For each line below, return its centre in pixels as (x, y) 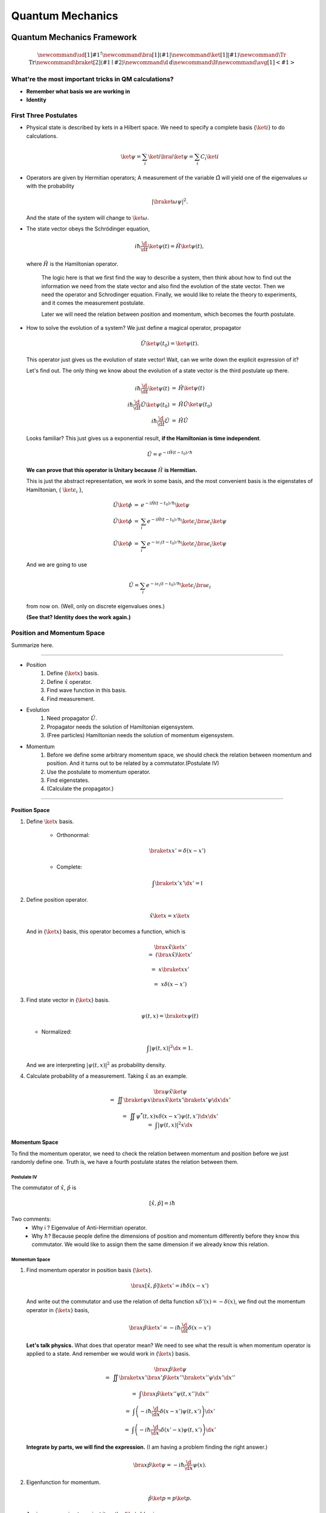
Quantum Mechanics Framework (74, 37)
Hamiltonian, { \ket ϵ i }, (55, 490)
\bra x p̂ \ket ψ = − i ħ (159, 1465)
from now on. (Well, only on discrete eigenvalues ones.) (96, 606)
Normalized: (56, 1032)
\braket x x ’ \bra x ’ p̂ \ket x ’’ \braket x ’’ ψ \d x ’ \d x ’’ (177, 1377)
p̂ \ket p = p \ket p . (170, 1498)
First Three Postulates (44, 115)
